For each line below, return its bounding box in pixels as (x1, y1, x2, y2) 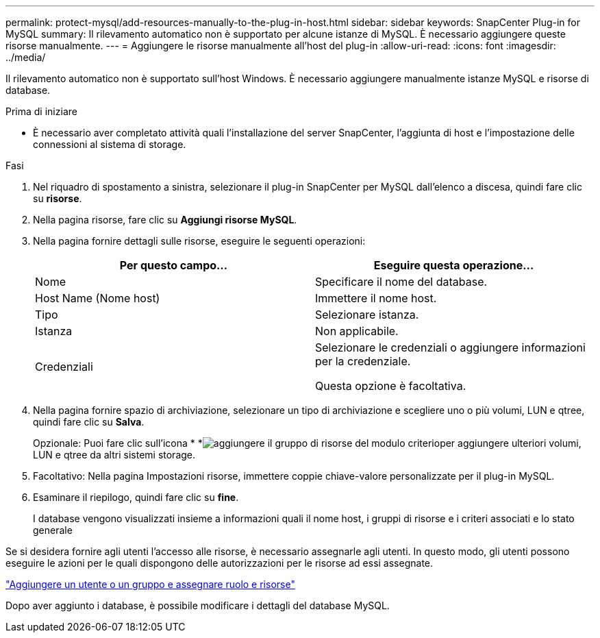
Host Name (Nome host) (35, 291, 160, 305)
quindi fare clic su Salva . (33, 416, 145, 428)
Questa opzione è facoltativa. (315, 379, 466, 393)
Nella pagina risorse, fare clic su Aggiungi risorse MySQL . (33, 214, 297, 225)
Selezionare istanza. (315, 308, 419, 321)
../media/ (5, 51, 46, 63)
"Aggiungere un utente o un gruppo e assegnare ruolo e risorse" (5, 578, 295, 590)
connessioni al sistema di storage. (33, 138, 186, 150)
